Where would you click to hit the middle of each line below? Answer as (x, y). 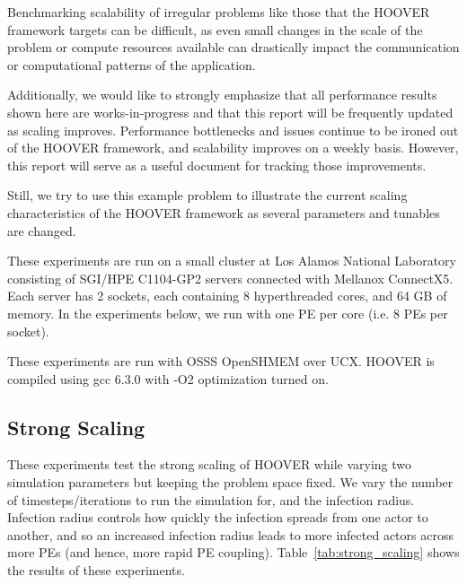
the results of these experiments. (96, 570)
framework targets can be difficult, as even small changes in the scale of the (215, 29)
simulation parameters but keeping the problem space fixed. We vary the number (230, 482)
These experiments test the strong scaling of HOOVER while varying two (210, 464)
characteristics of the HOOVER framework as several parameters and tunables (224, 212)
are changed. (42, 230)
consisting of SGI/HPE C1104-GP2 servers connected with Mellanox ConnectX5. (230, 278)
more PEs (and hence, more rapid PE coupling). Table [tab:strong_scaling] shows (233, 552)
